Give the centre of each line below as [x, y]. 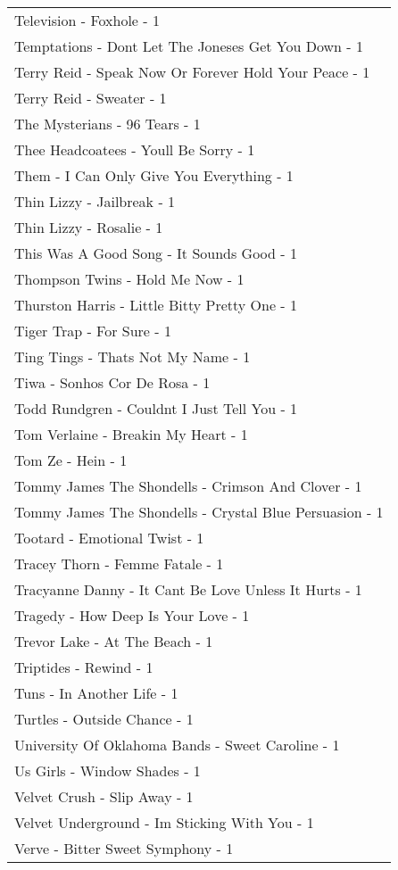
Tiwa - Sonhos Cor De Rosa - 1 [112, 382]
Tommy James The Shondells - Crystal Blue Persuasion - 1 [199, 512]
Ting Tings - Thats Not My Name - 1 [133, 356]
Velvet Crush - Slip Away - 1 [104, 796]
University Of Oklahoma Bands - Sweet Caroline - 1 [177, 745]
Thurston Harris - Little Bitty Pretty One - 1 [156, 305]
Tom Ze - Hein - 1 [71, 460]
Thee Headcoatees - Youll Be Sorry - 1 [135, 149]
